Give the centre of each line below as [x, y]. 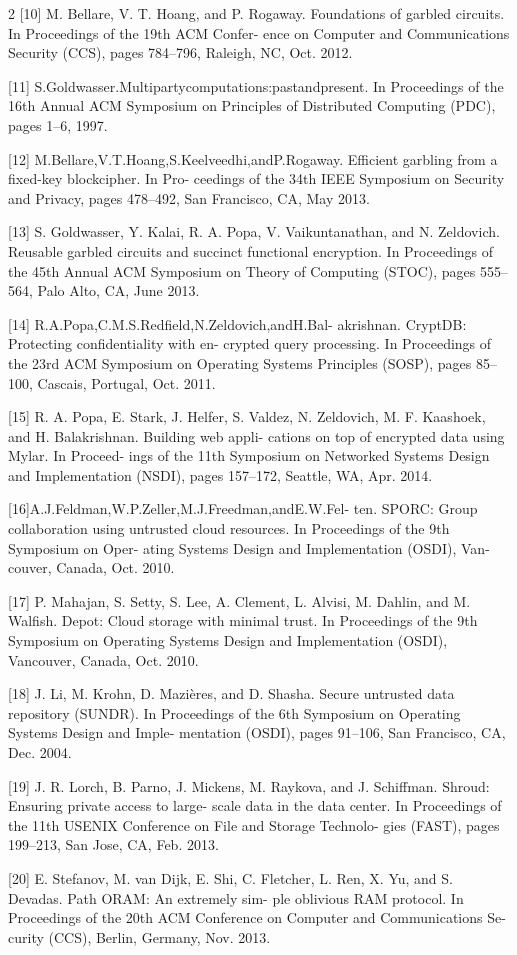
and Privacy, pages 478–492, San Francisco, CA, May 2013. [189, 197]
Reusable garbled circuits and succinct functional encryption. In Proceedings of [251, 250]
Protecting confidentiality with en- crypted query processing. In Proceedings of [250, 343]
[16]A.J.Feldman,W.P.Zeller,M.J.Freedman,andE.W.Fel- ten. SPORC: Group [243, 508]
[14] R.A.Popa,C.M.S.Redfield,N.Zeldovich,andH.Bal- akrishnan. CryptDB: [237, 323]
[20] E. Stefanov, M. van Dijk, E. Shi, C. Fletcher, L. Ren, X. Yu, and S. [230, 877]
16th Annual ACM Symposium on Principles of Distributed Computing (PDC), [252, 105]
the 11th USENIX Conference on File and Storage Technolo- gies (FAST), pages [254, 824]
